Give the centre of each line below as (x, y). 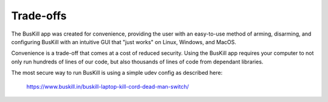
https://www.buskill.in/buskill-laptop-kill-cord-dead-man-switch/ (108, 86)
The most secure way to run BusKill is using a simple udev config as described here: (117, 73)
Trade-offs (39, 16)
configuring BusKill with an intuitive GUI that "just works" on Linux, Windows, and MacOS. (124, 42)
